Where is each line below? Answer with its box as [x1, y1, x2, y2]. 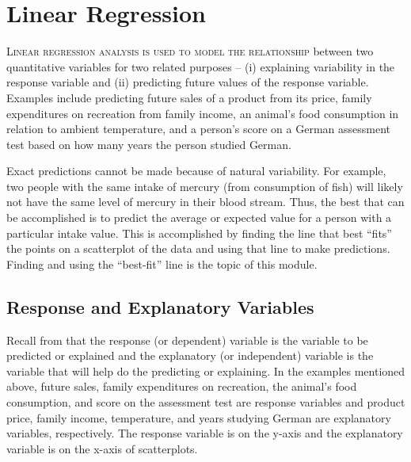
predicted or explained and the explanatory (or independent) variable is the [6, 347, 374, 364]
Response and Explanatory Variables [6, 294, 314, 319]
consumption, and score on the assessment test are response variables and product [6, 394, 405, 410]
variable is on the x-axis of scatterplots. [6, 440, 198, 456]
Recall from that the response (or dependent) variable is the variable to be [6, 331, 368, 348]
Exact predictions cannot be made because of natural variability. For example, [6, 162, 386, 179]
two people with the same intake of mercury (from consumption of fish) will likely [6, 178, 403, 194]
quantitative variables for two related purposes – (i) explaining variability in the [6, 58, 395, 74]
